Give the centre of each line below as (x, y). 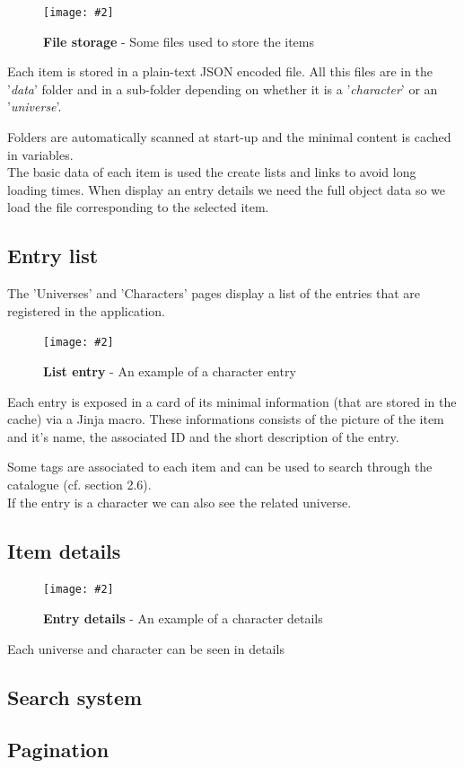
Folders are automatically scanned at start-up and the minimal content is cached (229, 137)
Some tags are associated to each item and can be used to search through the (220, 467)
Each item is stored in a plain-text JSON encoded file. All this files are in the (220, 71)
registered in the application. (86, 310)
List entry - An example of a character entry (170, 371)
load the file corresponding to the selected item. (138, 207)
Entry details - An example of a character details (183, 618)
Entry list (53, 256)
